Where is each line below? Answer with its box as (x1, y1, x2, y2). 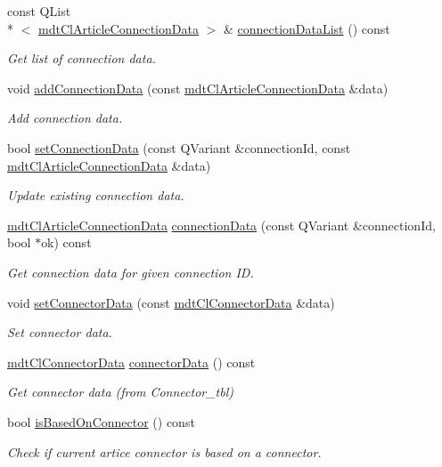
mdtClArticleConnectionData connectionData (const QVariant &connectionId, (7, 215, 436, 234)
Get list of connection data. (7, 49, 156, 68)
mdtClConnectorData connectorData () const (7, 352, 256, 371)
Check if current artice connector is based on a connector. (7, 442, 322, 461)
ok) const (41, 233, 92, 252)
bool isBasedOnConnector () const (7, 412, 195, 431)
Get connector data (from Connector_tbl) (7, 382, 233, 401)
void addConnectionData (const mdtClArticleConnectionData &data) (7, 78, 389, 97)
